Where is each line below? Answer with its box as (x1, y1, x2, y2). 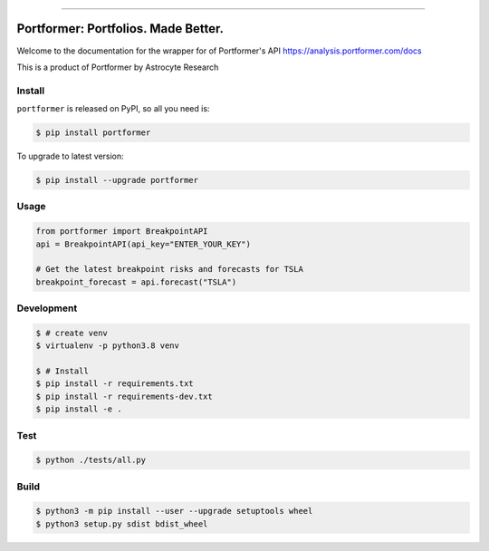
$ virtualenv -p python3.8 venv (35, 341, 180, 351)
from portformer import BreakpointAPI (35, 227, 208, 237)
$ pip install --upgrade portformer (35, 175, 199, 185)
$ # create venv (35, 327, 109, 338)
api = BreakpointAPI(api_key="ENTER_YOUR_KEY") (35, 238, 251, 249)
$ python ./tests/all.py (35, 455, 147, 466)
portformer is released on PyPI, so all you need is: (16, 103, 210, 114)
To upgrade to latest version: (16, 150, 124, 162)
